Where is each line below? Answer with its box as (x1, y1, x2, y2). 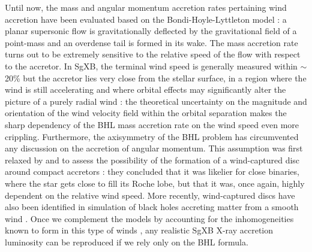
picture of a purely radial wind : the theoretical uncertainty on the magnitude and (5, 95, 307, 107)
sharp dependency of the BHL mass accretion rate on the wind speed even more (5, 118, 299, 130)
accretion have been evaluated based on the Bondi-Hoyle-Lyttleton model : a (5, 13, 287, 25)
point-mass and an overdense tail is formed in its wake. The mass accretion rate (5, 36, 298, 48)
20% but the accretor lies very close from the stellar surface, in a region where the (5, 71, 307, 84)
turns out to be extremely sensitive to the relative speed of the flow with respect (5, 48, 301, 60)
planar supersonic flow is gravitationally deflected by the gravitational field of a (5, 25, 297, 37)
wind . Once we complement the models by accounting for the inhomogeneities (5, 212, 294, 224)
